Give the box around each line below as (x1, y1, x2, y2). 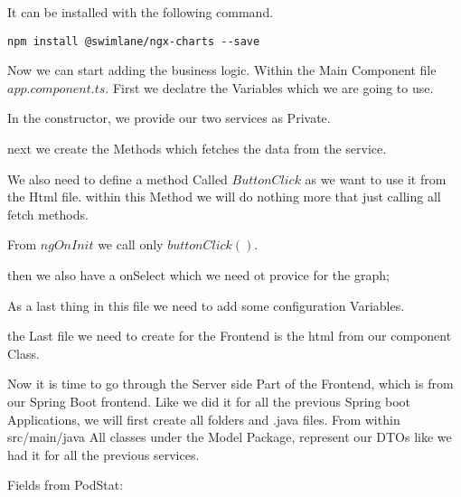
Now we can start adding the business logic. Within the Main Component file (7, 61, 437, 80)
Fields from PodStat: (7, 475, 124, 494)
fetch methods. (7, 204, 89, 223)
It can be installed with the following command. (7, 3, 274, 21)
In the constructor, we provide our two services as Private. (7, 108, 331, 127)
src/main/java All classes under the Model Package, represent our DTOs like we (7, 427, 452, 446)
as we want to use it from (305, 169, 447, 188)
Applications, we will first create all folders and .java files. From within (7, 409, 400, 428)
